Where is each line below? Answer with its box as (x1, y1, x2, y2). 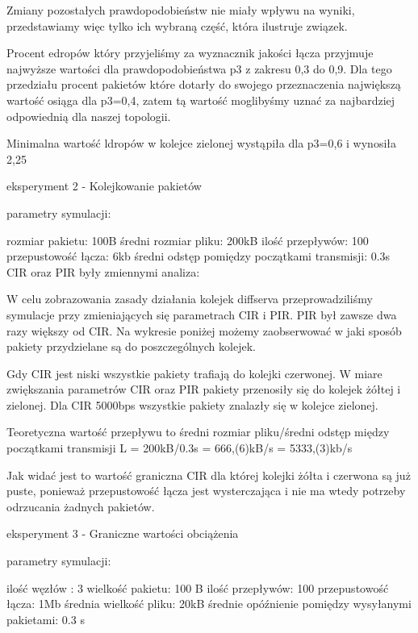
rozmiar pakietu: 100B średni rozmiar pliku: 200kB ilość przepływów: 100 (6, 231, 369, 248)
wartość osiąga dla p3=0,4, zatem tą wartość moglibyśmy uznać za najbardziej (6, 91, 395, 108)
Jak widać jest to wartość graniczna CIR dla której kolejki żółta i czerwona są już (6, 466, 411, 483)
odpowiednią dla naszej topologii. (6, 107, 171, 124)
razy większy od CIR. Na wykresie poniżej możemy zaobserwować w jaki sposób (6, 322, 402, 339)
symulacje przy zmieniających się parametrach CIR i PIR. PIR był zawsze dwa (6, 306, 397, 323)
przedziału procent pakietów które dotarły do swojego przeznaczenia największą (6, 76, 401, 93)
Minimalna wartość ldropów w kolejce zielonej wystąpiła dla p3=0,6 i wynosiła (6, 135, 396, 152)
